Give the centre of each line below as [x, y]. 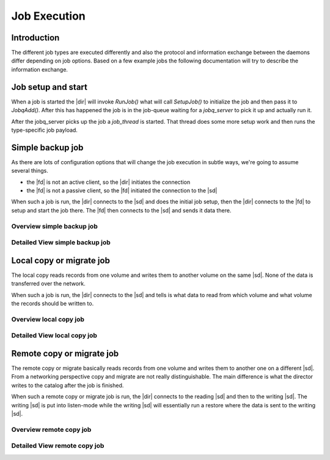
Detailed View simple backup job [61, 243]
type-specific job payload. [44, 130]
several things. [30, 171]
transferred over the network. [48, 284]
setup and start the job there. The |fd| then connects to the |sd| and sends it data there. [121, 210]
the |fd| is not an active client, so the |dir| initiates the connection [108, 182]
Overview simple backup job [54, 226]
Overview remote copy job [51, 429]
